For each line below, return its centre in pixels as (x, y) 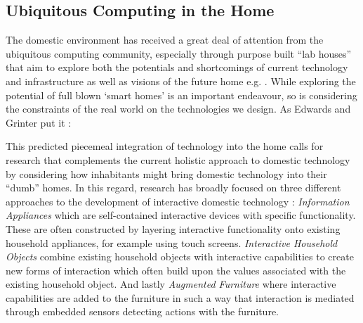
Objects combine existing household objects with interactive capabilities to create (180, 256)
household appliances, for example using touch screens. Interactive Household (172, 242)
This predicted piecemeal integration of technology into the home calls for (165, 146)
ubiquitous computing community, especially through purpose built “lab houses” (179, 53)
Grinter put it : (39, 122)
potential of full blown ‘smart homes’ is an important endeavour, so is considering (181, 95)
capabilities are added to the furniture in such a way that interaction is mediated (180, 297)
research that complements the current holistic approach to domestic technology (178, 159)
